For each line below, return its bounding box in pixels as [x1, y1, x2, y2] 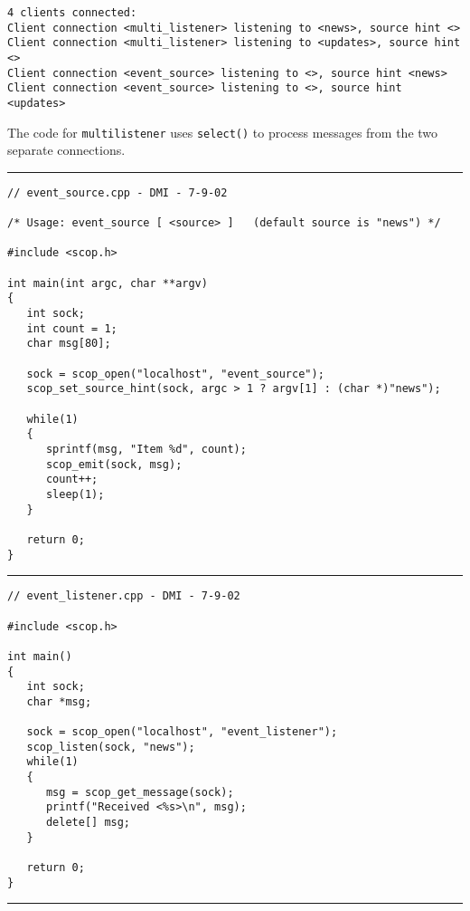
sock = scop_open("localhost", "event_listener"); [26, 725, 338, 739]
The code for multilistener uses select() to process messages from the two [7, 122, 438, 141]
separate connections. [7, 140, 126, 159]
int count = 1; [26, 321, 117, 335]
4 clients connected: [7, 6, 137, 19]
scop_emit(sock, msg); [45, 457, 183, 471]
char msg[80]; [26, 337, 111, 350]
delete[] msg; [45, 816, 131, 829]
